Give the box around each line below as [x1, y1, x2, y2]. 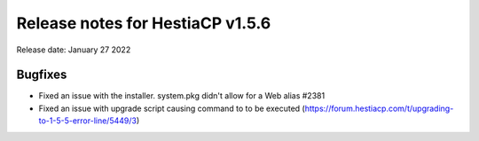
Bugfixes [16, 67, 67, 82]
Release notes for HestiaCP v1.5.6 [16, 13, 271, 33]
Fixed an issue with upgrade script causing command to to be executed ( [38, 103, 305, 114]
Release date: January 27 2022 [16, 44, 131, 55]
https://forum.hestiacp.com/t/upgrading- [304, 103, 454, 114]
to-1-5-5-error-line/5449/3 [38, 115, 137, 126]
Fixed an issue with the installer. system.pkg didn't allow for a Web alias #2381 [38, 90, 326, 101]
